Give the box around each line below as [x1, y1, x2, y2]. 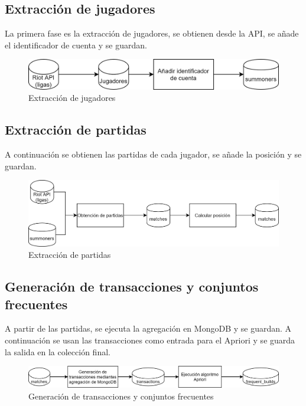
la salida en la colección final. [5, 345, 110, 358]
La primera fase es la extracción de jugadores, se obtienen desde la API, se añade [5, 27, 299, 40]
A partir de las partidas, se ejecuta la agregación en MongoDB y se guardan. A [5, 322, 292, 335]
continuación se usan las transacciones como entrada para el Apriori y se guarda [5, 334, 295, 346]
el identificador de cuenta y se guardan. [5, 38, 147, 51]
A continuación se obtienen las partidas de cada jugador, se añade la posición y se [5, 148, 302, 161]
